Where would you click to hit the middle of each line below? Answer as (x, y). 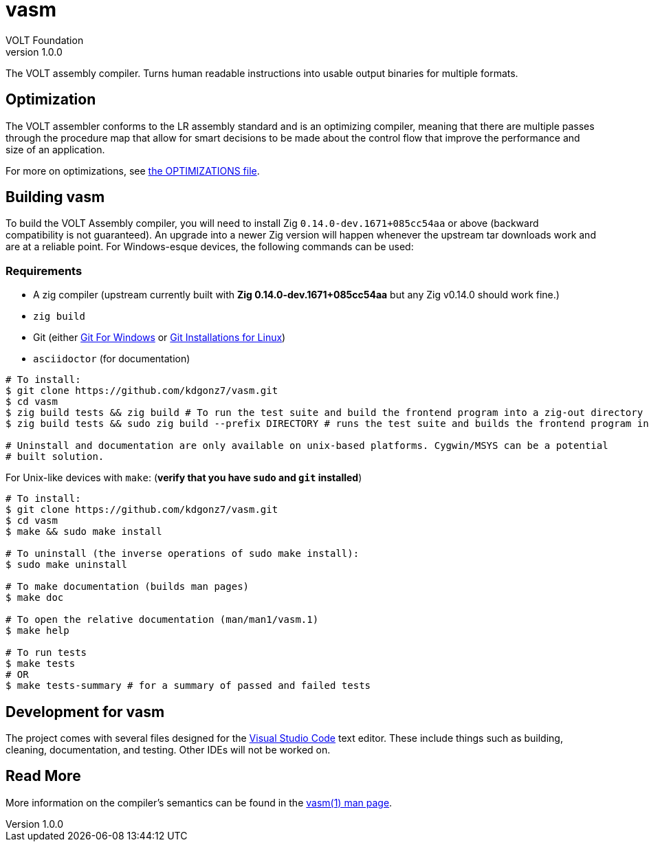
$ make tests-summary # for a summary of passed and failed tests (188, 686)
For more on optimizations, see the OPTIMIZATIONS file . (133, 170)
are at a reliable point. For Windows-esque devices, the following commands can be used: (210, 247)
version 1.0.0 (34, 52)
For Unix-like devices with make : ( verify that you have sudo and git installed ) (184, 478)
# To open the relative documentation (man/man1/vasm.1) (162, 620)
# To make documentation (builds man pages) (128, 587)
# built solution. (55, 457)
